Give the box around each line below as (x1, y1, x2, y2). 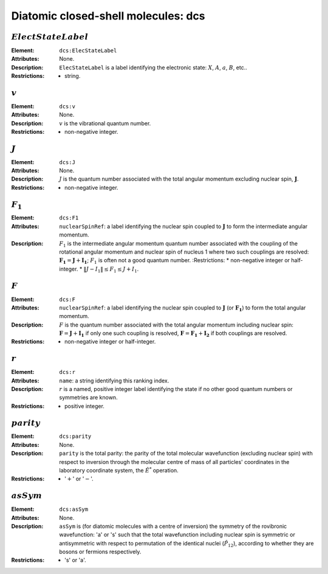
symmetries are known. (59, 394, 118, 401)
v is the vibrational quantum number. (59, 119, 151, 127)
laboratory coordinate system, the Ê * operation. (59, 466, 179, 474)
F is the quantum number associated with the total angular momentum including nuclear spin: (59, 321, 294, 328)
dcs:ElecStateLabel (59, 47, 117, 54)
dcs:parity (59, 433, 92, 440)
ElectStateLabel (11, 31, 89, 42)
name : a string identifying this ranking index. (59, 377, 169, 384)
